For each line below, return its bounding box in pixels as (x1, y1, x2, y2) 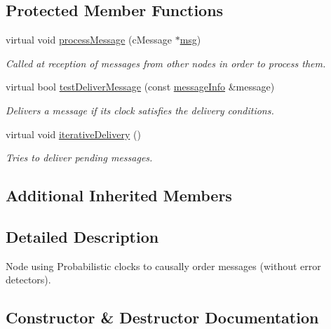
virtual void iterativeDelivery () (6, 126, 141, 141)
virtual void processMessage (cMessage (6, 32, 172, 47)
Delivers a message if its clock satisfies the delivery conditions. (6, 102, 274, 117)
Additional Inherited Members (6, 184, 232, 206)
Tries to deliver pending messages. (6, 150, 153, 165)
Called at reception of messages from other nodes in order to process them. (6, 55, 326, 70)
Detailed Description (6, 225, 159, 247)
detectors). (6, 272, 51, 287)
